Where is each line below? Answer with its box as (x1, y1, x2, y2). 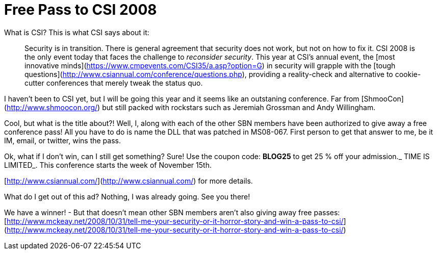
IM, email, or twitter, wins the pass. (4, 136, 121, 145)
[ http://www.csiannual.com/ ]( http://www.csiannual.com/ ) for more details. (4, 176, 253, 185)
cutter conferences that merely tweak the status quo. (24, 78, 203, 87)
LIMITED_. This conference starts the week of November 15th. (4, 160, 212, 169)
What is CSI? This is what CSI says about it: (4, 28, 149, 37)
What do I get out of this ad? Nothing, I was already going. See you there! (4, 192, 250, 201)
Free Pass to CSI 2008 (4, 1, 157, 18)
